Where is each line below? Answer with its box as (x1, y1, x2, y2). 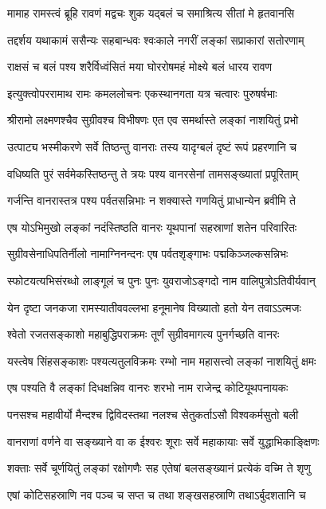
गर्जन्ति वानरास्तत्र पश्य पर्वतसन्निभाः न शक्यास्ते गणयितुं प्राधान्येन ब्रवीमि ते (7, 192, 297, 209)
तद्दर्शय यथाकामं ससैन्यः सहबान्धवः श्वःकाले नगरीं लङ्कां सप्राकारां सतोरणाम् (7, 31, 304, 48)
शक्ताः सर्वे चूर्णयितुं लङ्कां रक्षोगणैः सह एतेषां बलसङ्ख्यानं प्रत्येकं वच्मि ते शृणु (7, 460, 311, 476)
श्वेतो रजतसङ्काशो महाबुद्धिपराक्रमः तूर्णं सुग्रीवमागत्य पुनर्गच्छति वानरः (7, 326, 280, 343)
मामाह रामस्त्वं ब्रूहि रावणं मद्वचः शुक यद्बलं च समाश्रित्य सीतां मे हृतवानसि (7, 5, 295, 21)
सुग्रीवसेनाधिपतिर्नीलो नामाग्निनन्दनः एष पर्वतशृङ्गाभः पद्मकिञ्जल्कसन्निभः (7, 245, 289, 262)
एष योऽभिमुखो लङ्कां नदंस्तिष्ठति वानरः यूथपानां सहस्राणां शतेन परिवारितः (7, 218, 297, 235)
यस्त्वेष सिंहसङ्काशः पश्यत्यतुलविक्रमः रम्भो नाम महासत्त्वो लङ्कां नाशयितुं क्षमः (7, 352, 316, 369)
